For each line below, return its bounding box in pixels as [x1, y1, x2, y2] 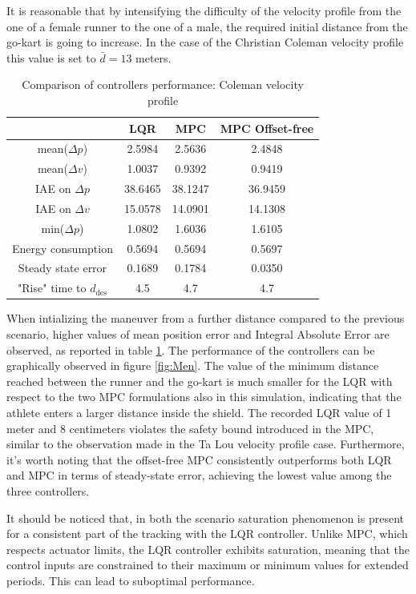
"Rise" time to [18, 279, 87, 296]
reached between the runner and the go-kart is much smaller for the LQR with [6, 372, 393, 389]
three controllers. [6, 482, 90, 499]
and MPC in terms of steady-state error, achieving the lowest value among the [6, 467, 392, 484]
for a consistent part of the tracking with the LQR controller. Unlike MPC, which [6, 525, 408, 542]
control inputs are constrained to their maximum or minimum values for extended [6, 556, 409, 573]
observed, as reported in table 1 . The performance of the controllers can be [6, 341, 375, 358]
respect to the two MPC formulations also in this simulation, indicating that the [6, 388, 402, 405]
